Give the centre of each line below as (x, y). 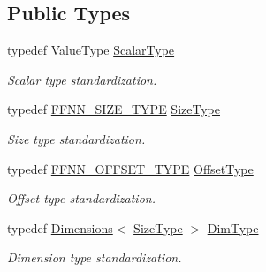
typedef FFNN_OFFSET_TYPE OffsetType (130, 168)
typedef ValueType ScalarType (91, 50)
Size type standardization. (76, 138)
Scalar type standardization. (82, 79)
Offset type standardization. (81, 198)
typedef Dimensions (60, 227)
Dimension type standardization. (95, 257)
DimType (233, 227)
